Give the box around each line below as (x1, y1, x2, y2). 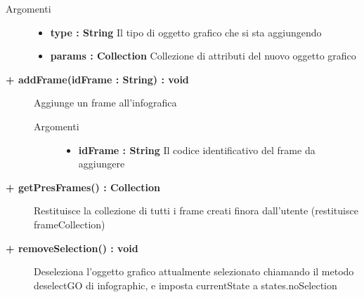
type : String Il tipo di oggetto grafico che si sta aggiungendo (50, 25, 322, 39)
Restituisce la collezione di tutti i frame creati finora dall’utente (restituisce (34, 203, 358, 218)
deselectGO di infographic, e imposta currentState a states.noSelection (34, 277, 337, 292)
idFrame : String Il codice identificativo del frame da (78, 142, 316, 157)
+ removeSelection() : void (6, 240, 138, 255)
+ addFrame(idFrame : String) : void (6, 71, 189, 86)
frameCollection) (34, 216, 105, 231)
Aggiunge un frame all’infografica (34, 95, 177, 110)
